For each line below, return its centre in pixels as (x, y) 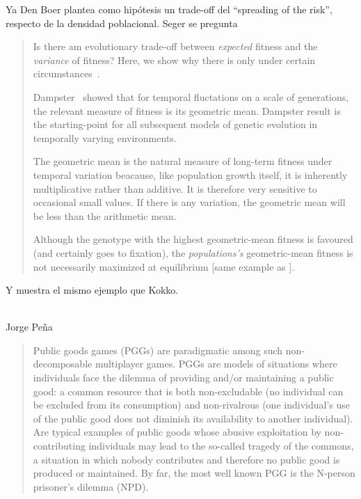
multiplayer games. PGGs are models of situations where (216, 364)
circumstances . (66, 73)
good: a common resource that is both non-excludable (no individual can (188, 391)
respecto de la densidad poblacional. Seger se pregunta (122, 23)
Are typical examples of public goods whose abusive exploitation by (177, 432)
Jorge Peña (29, 327)
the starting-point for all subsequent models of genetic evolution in (175, 124)
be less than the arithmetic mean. (105, 215)
